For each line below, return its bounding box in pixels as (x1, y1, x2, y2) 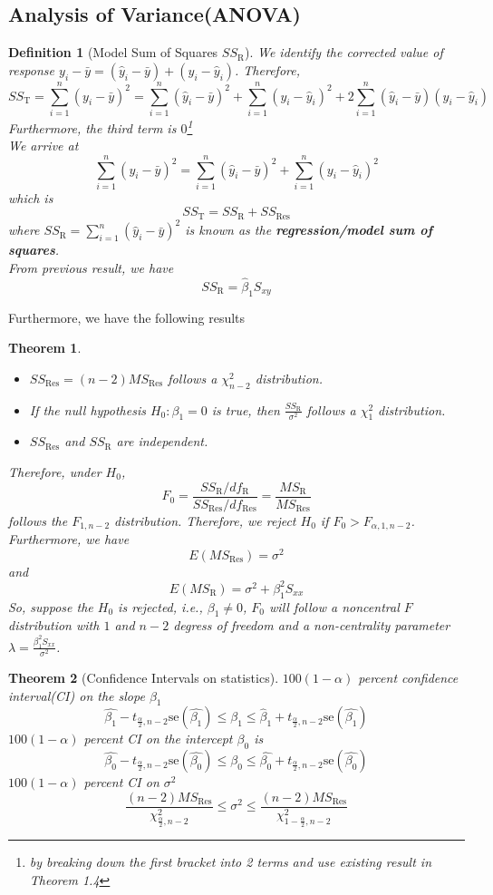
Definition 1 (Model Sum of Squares (8, 43, 218, 62)
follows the (8, 511, 68, 530)
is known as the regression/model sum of (185, 220, 433, 239)
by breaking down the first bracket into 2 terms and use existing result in (29, 852, 432, 871)
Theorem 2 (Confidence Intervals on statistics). (8, 668, 279, 687)
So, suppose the (8, 597, 93, 616)
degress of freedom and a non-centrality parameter (173, 616, 450, 635)
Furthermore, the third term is (8, 118, 177, 137)
